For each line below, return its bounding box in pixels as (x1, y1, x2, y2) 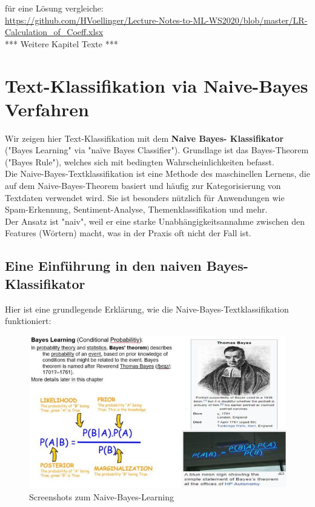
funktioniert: (5, 314, 51, 327)
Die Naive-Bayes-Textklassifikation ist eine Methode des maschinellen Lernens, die (5, 167, 310, 180)
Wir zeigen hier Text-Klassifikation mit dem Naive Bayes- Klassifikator (5, 131, 284, 144)
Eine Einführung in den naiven (5, 256, 202, 275)
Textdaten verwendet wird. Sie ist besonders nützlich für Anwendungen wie (5, 191, 285, 204)
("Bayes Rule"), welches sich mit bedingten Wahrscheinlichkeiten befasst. (5, 155, 274, 168)
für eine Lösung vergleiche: (5, 2, 104, 14)
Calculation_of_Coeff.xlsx (5, 25, 104, 38)
